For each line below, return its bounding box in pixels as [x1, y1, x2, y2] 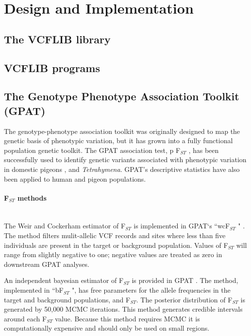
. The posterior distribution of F [136, 294, 233, 304]
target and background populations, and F [4, 294, 131, 304]
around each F [4, 313, 47, 323]
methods [17, 192, 47, 203]
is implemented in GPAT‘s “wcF [134, 221, 230, 231]
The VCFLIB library [4, 31, 111, 46]
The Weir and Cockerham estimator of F [4, 221, 126, 231]
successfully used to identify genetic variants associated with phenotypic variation [4, 154, 247, 165]
